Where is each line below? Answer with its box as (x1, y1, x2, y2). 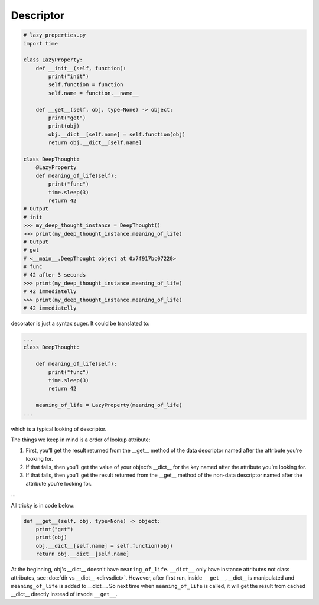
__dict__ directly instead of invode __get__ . (11, 591, 118, 598)
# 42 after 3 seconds (23, 272, 86, 278)
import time (23, 40, 58, 47)
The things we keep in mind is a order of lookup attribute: (11, 436, 151, 443)
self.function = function (48, 82, 123, 88)
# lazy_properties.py (23, 32, 86, 38)
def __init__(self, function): (35, 65, 126, 71)
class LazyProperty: (23, 57, 83, 63)
